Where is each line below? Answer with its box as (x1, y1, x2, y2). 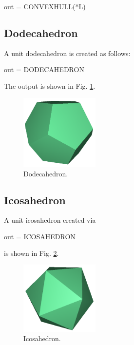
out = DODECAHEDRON (4, 64, 84, 75)
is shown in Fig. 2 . (4, 248, 59, 258)
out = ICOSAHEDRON (4, 231, 76, 241)
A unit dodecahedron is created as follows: (4, 48, 131, 58)
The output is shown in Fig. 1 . (4, 80, 96, 91)
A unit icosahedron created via (4, 215, 96, 225)
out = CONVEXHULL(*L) (4, 1, 86, 11)
